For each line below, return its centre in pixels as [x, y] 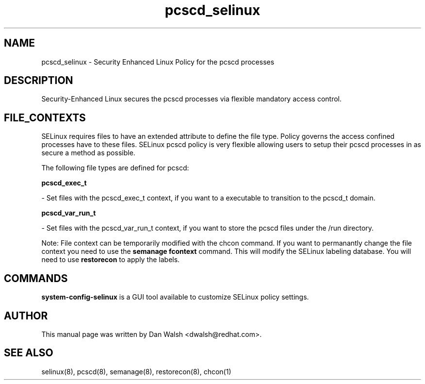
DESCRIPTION [39, 81]
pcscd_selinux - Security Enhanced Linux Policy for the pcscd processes [158, 62]
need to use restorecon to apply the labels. [111, 260]
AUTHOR [26, 316]
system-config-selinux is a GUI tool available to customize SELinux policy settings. [175, 297]
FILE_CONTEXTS [45, 117]
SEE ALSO [29, 353]
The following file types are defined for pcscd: [115, 168]
